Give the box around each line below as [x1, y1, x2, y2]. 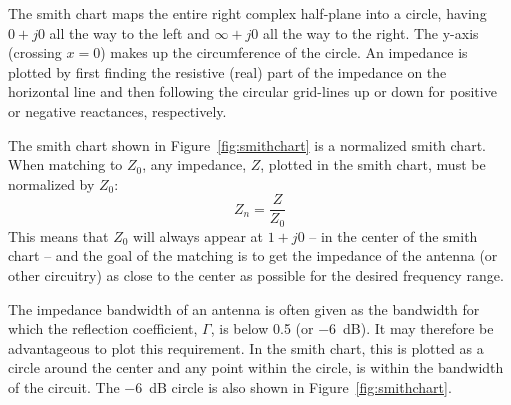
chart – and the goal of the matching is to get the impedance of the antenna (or [8, 245, 498, 266]
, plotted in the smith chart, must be [260, 154, 486, 175]
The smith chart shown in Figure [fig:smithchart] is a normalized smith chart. [8, 134, 486, 155]
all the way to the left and [49, 22, 210, 43]
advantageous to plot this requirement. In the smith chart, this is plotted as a [8, 337, 484, 358]
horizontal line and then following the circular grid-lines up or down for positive [8, 81, 497, 102]
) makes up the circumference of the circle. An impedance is [100, 42, 468, 63]
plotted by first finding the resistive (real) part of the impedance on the [8, 61, 447, 82]
